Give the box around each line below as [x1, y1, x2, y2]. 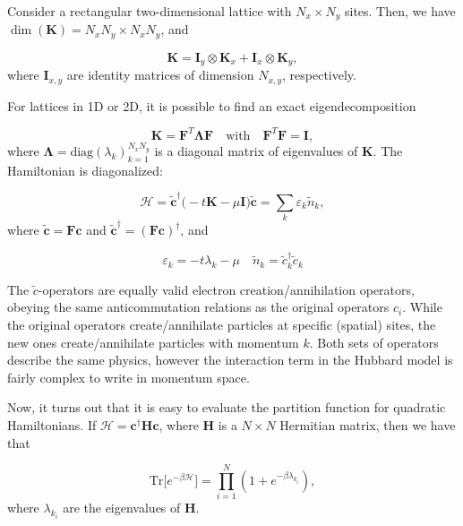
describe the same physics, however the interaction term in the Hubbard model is [7, 350, 453, 369]
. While [402, 297, 442, 316]
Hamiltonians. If [7, 416, 97, 435]
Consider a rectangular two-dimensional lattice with [7, 2, 292, 20]
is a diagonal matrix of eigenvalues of [154, 141, 358, 160]
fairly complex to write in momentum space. [7, 367, 250, 386]
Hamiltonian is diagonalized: [7, 160, 163, 179]
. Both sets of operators [309, 332, 439, 351]
